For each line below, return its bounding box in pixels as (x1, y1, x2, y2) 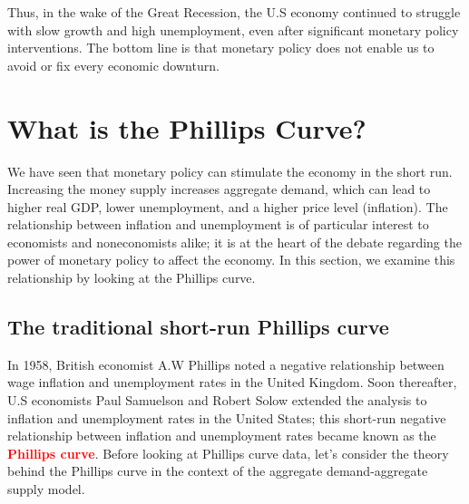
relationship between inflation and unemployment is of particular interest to (7, 215, 429, 234)
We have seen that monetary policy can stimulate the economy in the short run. (7, 161, 453, 180)
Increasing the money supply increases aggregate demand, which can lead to (7, 179, 431, 199)
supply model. (7, 480, 85, 499)
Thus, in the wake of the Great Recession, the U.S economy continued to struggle (7, 3, 461, 21)
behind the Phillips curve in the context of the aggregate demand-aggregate (7, 461, 428, 480)
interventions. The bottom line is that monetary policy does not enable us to (7, 38, 435, 57)
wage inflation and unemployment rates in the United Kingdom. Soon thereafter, (7, 373, 457, 392)
